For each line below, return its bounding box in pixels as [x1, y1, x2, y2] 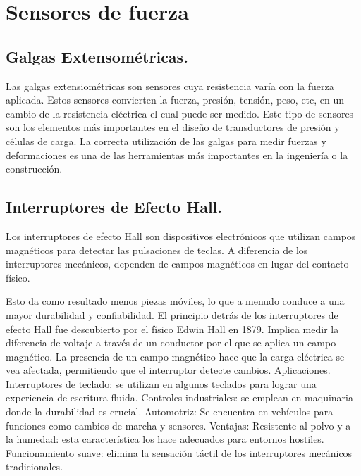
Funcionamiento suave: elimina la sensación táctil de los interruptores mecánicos [6, 445, 353, 460]
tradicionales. [6, 459, 63, 474]
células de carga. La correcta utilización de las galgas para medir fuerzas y [6, 133, 326, 148]
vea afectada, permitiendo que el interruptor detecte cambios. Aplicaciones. [6, 363, 331, 377]
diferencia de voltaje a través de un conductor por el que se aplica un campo [6, 335, 336, 350]
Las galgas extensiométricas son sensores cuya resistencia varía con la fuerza [6, 78, 334, 93]
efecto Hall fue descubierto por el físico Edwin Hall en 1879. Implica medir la [6, 321, 339, 336]
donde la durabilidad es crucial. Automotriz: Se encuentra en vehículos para [6, 404, 334, 419]
